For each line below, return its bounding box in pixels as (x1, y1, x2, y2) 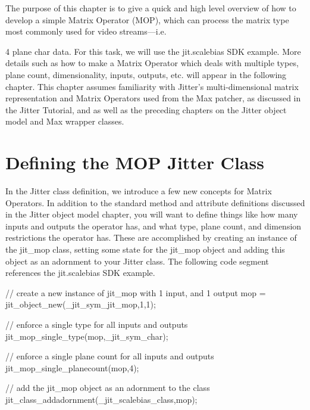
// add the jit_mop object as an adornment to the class (5, 381, 210, 394)
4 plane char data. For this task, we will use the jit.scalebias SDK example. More (5, 45, 301, 57)
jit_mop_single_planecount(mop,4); (5, 361, 139, 374)
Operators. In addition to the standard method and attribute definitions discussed (5, 196, 305, 209)
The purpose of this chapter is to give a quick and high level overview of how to (5, 2, 296, 14)
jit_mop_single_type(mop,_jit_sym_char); (5, 330, 168, 342)
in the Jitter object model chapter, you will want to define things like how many (5, 208, 298, 220)
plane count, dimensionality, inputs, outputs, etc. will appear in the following (5, 68, 287, 80)
